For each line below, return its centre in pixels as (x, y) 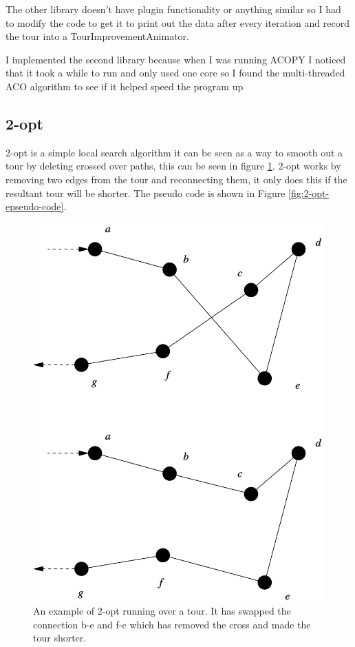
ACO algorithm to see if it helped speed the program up (125, 86)
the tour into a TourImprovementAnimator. (97, 36)
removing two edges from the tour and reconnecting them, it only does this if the (176, 179)
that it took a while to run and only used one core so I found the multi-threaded (175, 73)
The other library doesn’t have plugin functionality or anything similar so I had (173, 9)
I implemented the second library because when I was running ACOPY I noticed (176, 59)
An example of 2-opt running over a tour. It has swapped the (162, 611)
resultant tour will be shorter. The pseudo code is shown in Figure (146, 193)
